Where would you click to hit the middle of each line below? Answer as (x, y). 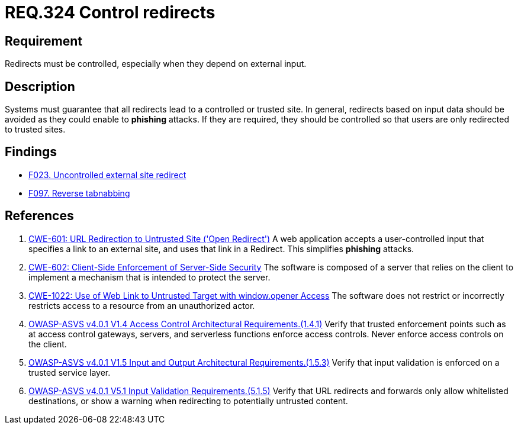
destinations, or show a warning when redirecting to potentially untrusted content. (188, 401)
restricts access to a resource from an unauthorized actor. (142, 305)
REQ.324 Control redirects (110, 12)
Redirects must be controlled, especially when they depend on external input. (156, 64)
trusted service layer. (70, 372)
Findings (31, 152)
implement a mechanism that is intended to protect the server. (149, 277)
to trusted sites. (35, 130)
